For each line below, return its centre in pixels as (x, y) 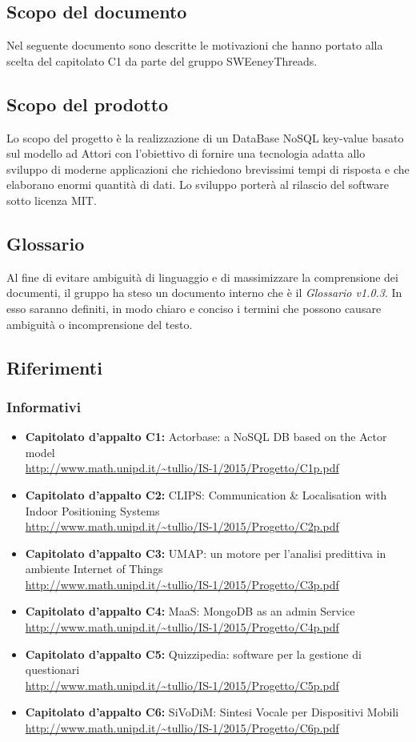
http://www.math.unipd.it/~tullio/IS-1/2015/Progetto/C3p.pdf (182, 584)
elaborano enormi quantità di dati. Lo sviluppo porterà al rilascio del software (198, 184)
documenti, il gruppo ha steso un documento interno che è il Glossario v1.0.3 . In (204, 293)
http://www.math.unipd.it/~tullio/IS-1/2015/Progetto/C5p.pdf (182, 685)
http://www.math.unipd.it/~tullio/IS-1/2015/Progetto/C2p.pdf (182, 526)
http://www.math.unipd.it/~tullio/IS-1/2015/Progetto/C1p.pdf (182, 468)
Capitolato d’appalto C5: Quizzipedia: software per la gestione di (193, 654)
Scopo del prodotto (88, 104)
